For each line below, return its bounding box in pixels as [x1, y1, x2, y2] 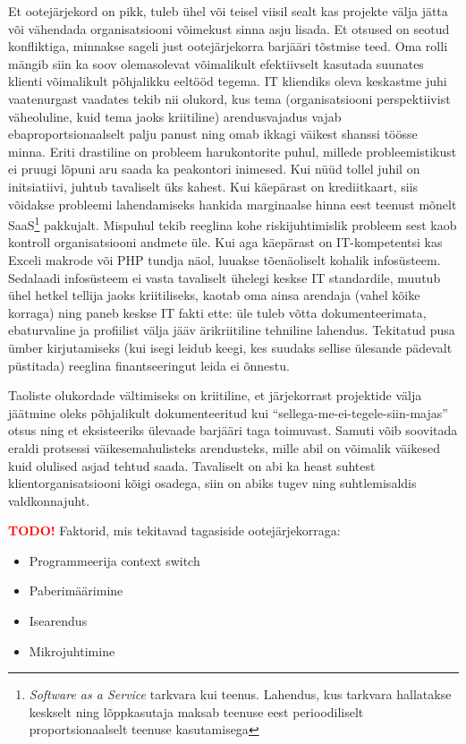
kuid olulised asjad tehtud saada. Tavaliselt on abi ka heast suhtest [8, 456, 376, 475]
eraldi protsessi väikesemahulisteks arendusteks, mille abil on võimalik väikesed [8, 438, 440, 457]
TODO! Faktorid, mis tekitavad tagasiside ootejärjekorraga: [8, 521, 341, 540]
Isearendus [29, 611, 88, 630]
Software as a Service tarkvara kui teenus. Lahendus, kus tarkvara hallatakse [29, 685, 452, 704]
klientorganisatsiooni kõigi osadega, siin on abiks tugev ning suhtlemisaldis [8, 474, 417, 492]
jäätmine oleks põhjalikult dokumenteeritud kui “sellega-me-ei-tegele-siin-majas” [8, 403, 448, 422]
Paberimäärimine [29, 581, 123, 600]
